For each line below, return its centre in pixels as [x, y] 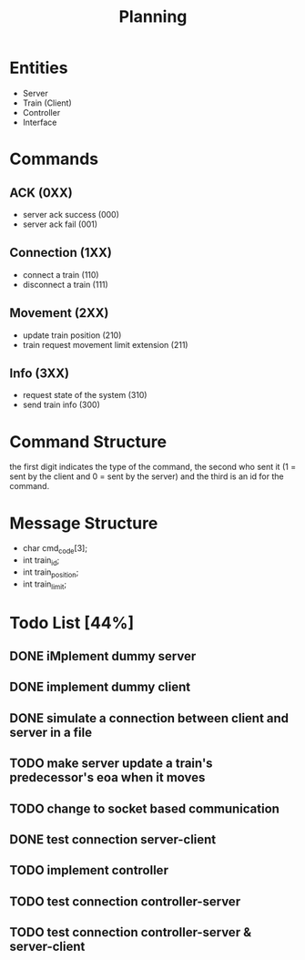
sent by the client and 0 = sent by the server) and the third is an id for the [147, 476]
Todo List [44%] [72, 623]
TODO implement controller [89, 870]
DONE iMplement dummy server [103, 656]
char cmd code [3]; [55, 550]
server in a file [51, 732]
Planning [153, 17]
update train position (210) [72, 335]
